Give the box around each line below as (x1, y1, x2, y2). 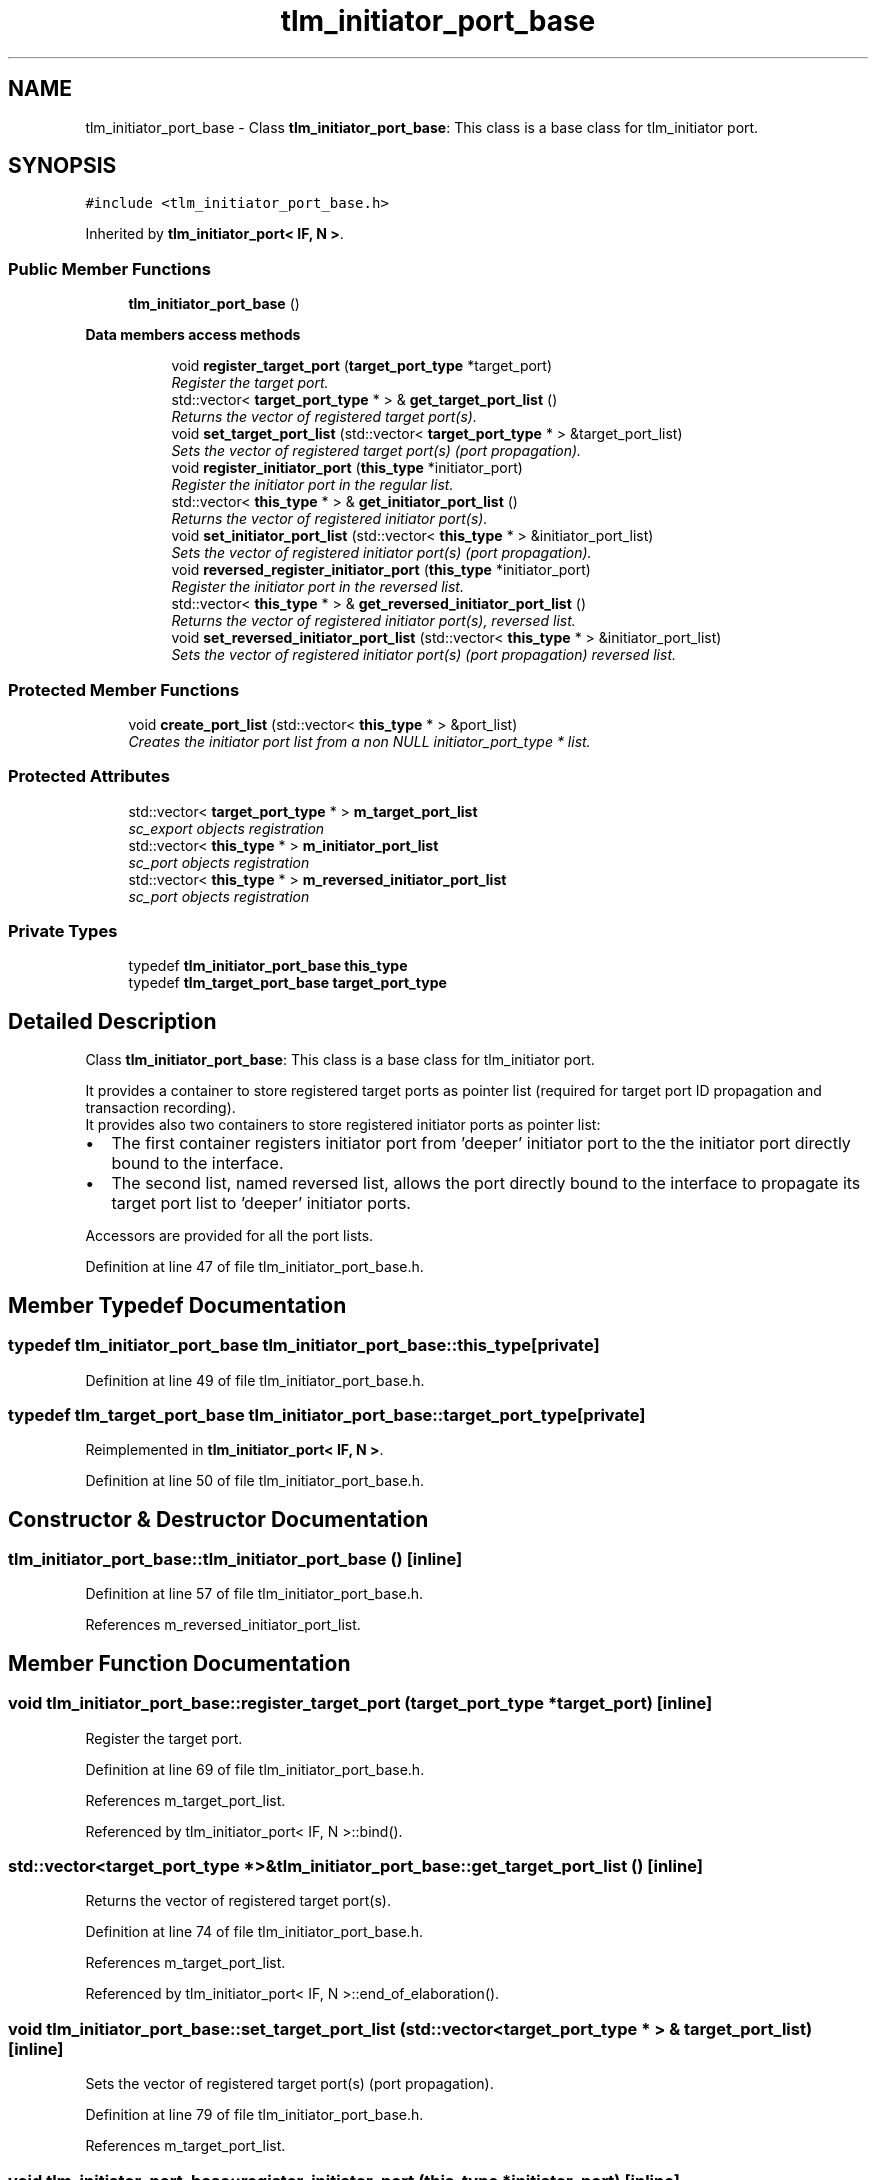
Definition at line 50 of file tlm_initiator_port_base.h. (85, 1472, 424, 1490)
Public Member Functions (8, 258, 211, 279)
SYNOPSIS (8, 153, 117, 179)
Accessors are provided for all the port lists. (85, 1227, 374, 1245)
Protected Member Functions (8, 679, 240, 700)
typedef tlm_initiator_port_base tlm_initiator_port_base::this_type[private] (8, 1335, 600, 1356)
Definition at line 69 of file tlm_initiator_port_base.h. (85, 1760, 425, 1778)
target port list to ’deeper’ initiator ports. (111, 1193, 411, 1214)
